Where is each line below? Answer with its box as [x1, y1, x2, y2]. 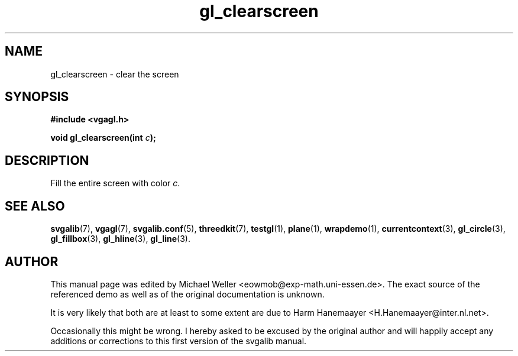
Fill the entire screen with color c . [50, 178, 180, 189]
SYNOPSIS [5, 89, 69, 105]
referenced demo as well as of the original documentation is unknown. [50, 289, 325, 299]
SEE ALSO [5, 198, 65, 213]
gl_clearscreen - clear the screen [50, 69, 179, 79]
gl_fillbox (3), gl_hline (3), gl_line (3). [50, 234, 190, 244]
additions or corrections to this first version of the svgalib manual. [50, 335, 307, 346]
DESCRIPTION [5, 153, 89, 168]
